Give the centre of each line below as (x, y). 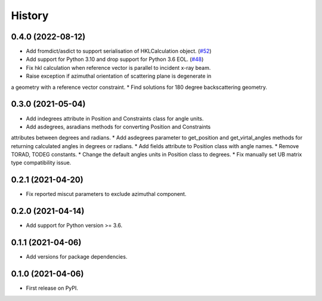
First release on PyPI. (52, 288)
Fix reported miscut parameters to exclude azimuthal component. (106, 194)
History (30, 16)
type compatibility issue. (41, 163)
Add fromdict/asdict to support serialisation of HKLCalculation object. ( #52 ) (119, 51)
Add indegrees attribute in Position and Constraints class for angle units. (115, 118)
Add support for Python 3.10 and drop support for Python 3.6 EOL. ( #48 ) (115, 59)
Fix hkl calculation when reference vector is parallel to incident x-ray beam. (118, 67)
